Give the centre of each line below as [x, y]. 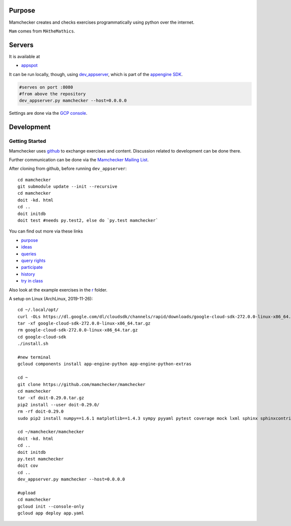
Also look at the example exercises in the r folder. [58, 290]
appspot [29, 65]
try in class [32, 281]
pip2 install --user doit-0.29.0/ [58, 405]
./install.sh [33, 344]
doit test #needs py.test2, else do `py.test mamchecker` [88, 221]
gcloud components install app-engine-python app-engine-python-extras [105, 364]
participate [32, 267]
